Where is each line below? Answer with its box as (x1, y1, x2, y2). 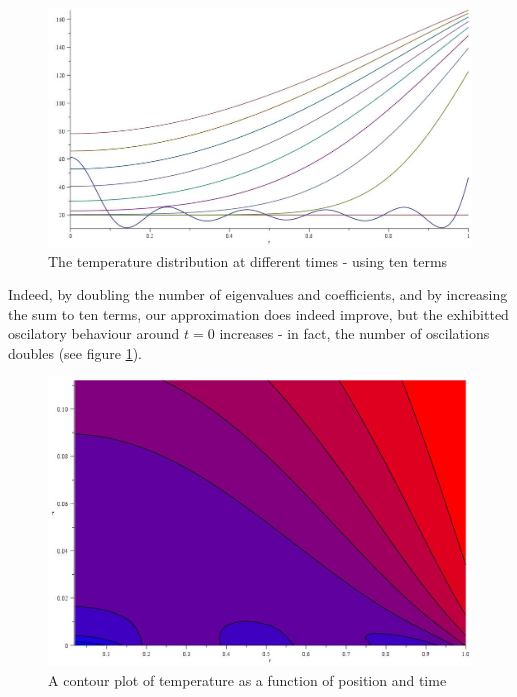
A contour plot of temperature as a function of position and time (48, 669, 447, 690)
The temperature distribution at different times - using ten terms (48, 250, 448, 271)
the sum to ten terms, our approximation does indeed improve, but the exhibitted (8, 303, 509, 324)
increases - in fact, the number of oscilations (219, 323, 490, 344)
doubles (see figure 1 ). (8, 342, 142, 363)
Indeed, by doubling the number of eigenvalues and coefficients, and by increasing (8, 284, 508, 305)
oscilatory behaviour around (8, 323, 180, 344)
